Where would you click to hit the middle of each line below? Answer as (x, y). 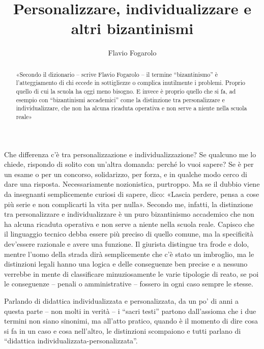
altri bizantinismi (132, 28)
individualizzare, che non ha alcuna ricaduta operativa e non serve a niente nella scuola (131, 108)
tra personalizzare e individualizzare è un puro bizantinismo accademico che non (129, 214)
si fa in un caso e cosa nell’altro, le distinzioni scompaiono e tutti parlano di (123, 330)
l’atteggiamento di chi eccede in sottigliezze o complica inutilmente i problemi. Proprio (130, 83)
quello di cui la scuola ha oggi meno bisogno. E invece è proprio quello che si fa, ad (126, 91)
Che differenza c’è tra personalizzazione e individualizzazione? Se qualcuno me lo (130, 154)
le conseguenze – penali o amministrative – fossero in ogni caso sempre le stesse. (129, 284)
